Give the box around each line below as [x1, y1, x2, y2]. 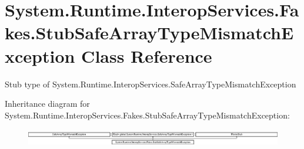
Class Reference [81, 43, 212, 67]
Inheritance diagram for [5, 97, 90, 110]
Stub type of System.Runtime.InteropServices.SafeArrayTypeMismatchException [5, 77, 296, 90]
